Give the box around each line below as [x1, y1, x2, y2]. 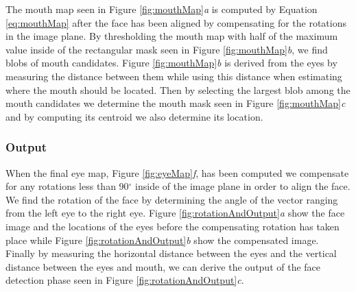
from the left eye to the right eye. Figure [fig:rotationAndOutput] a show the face [5, 206, 345, 220]
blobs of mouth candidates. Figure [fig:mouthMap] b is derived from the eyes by [5, 56, 337, 70]
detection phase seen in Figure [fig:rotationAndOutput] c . [5, 273, 244, 287]
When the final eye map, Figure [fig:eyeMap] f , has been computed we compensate [5, 165, 349, 180]
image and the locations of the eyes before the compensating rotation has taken [5, 219, 340, 233]
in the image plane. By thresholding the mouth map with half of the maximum [5, 29, 338, 43]
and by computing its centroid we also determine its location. [5, 109, 263, 123]
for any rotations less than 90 [5, 179, 129, 193]
